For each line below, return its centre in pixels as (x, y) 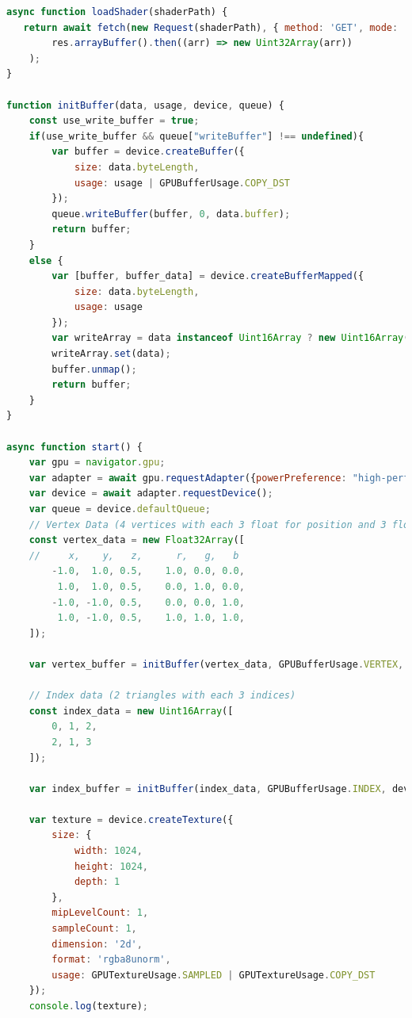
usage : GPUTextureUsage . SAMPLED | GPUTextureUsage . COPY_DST (214, 975)
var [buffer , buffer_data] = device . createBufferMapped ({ (208, 276)
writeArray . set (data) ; (111, 354)
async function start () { (74, 447)
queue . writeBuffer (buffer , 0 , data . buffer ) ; (171, 214)
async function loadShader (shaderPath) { (117, 12)
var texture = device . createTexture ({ (131, 819)
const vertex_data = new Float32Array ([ (137, 540)
